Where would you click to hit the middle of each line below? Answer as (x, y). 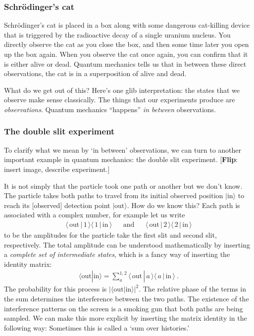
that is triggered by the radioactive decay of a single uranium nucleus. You (117, 34)
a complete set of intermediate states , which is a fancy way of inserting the (117, 254)
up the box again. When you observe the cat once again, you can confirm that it (126, 54)
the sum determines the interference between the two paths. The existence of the (127, 298)
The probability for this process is (55, 289)
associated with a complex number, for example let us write (95, 215)
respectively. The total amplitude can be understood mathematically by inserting (127, 244)
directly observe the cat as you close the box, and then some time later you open (127, 44)
